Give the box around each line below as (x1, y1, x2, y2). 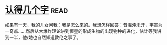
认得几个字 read (5, 4, 68, 16)
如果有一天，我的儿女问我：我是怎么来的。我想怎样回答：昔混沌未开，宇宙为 (5, 22, 163, 28)
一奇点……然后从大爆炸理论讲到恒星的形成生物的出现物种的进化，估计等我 (5, 28, 157, 34)
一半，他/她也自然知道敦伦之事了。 (9, 34, 81, 40)
